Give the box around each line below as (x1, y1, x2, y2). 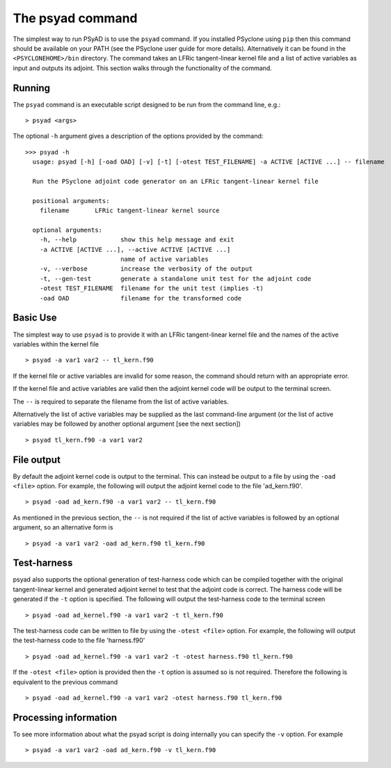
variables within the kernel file (13, 339, 99, 348)
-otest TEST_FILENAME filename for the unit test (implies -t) (39, 285, 264, 292)
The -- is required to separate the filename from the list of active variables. (13, 397, 229, 406)
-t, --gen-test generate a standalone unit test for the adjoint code (39, 275, 312, 282)
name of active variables (120, 255, 209, 264)
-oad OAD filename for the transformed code (39, 294, 242, 302)
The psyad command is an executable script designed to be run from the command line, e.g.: (13, 100, 281, 109)
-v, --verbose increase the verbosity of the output (39, 265, 253, 273)
